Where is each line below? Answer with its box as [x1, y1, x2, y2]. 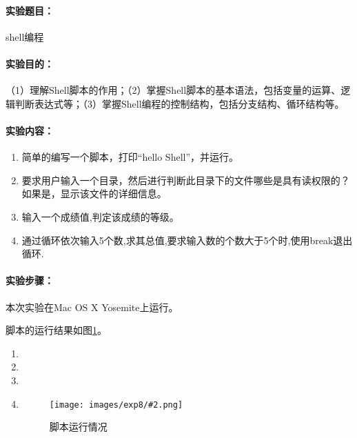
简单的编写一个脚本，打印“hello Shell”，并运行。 [21, 150, 239, 164]
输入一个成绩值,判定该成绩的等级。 [21, 209, 179, 223]
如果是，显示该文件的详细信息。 [21, 186, 167, 201]
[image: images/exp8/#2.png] [49, 399, 183, 410]
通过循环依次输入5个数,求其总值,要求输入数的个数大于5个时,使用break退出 [21, 232, 353, 247]
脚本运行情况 [49, 419, 108, 434]
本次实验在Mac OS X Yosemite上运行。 [6, 299, 178, 314]
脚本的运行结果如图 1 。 [6, 323, 107, 337]
